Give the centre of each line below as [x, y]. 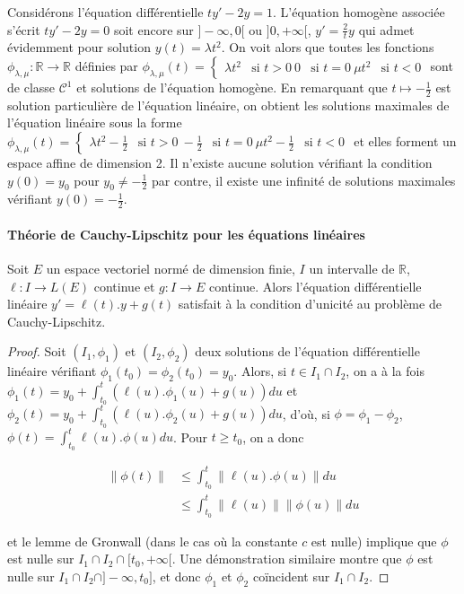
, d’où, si [306, 413]
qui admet [386, 29]
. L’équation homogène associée [359, 12]
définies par [106, 66]
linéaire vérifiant [52, 371]
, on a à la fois [385, 371]
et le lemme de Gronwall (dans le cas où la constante [153, 541]
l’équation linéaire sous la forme [95, 122]
